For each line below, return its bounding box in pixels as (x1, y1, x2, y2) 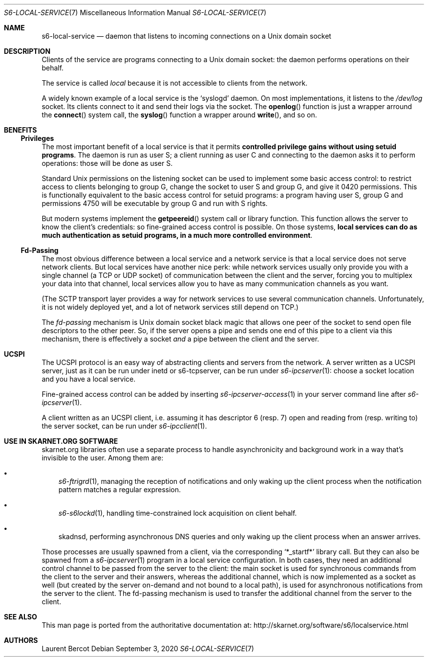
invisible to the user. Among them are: (42, 454, 164, 462)
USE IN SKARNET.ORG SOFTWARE (4, 437, 118, 445)
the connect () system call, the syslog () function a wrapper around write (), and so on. (42, 111, 317, 119)
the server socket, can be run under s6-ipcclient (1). (42, 422, 207, 430)
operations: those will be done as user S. (42, 159, 173, 167)
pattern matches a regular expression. (58, 485, 181, 494)
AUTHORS (4, 636, 38, 644)
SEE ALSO (4, 613, 37, 621)
